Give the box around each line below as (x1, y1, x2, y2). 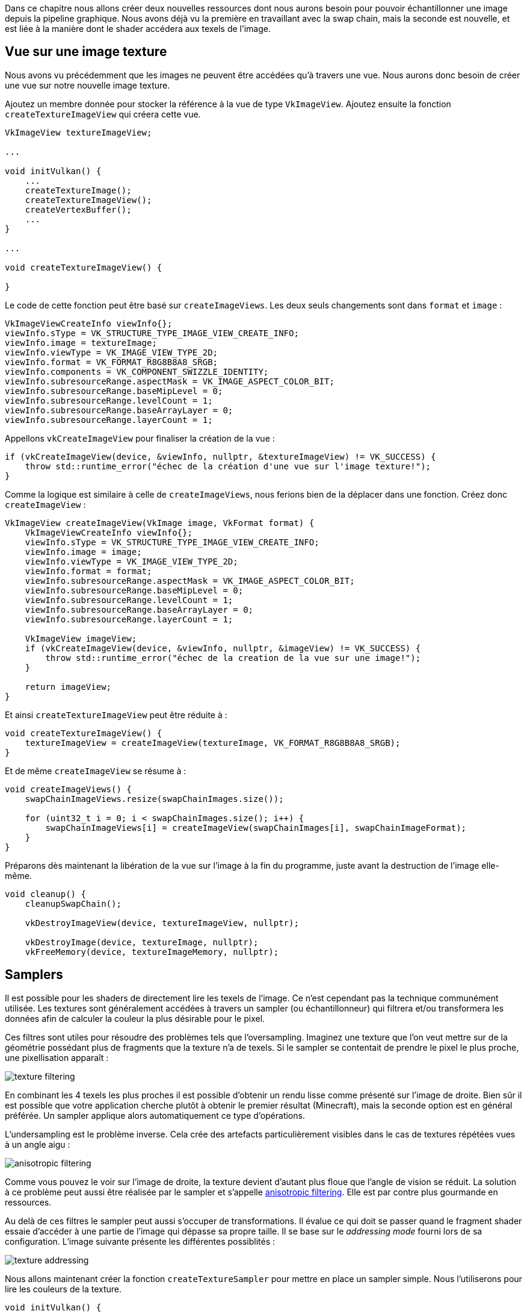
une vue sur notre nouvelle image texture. (5, 80, 170, 90)
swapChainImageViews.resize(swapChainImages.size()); (25, 793, 284, 804)
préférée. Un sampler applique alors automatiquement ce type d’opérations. (5, 1110, 305, 1121)
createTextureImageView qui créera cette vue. (5, 108, 201, 119)
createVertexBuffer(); (25, 204, 132, 214)
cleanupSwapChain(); (25, 898, 122, 909)
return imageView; (25, 681, 112, 692)
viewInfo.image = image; (25, 546, 142, 557)
